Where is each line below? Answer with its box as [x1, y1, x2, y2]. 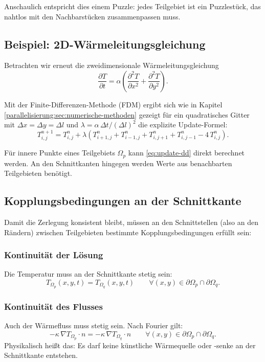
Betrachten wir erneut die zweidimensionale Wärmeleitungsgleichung [4, 60, 219, 71]
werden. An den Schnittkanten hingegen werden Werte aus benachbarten [4, 157, 232, 168]
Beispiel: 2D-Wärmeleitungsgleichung [4, 36, 206, 52]
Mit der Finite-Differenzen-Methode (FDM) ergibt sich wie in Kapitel [4, 99, 223, 109]
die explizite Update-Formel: [138, 119, 228, 130]
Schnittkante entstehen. [4, 350, 78, 360]
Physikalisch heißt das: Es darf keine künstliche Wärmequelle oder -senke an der [4, 340, 256, 350]
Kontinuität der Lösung [4, 248, 103, 261]
